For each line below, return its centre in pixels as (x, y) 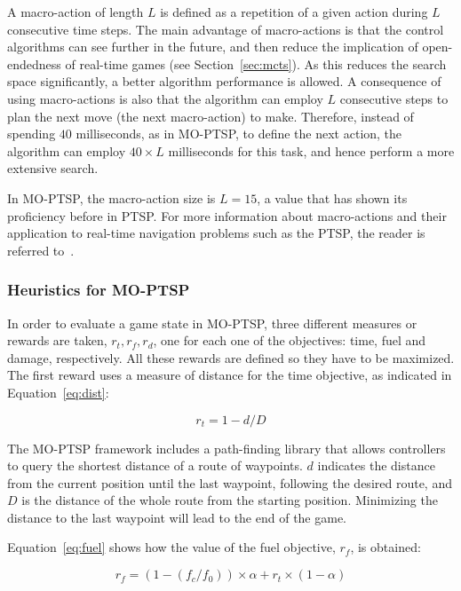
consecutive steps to (394, 98)
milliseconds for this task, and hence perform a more (311, 150)
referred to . (41, 250)
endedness (34, 63)
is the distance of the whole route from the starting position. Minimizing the (230, 500)
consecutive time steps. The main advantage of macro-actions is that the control (226, 29)
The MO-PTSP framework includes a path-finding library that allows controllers (227, 448)
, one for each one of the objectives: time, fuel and (290, 340)
